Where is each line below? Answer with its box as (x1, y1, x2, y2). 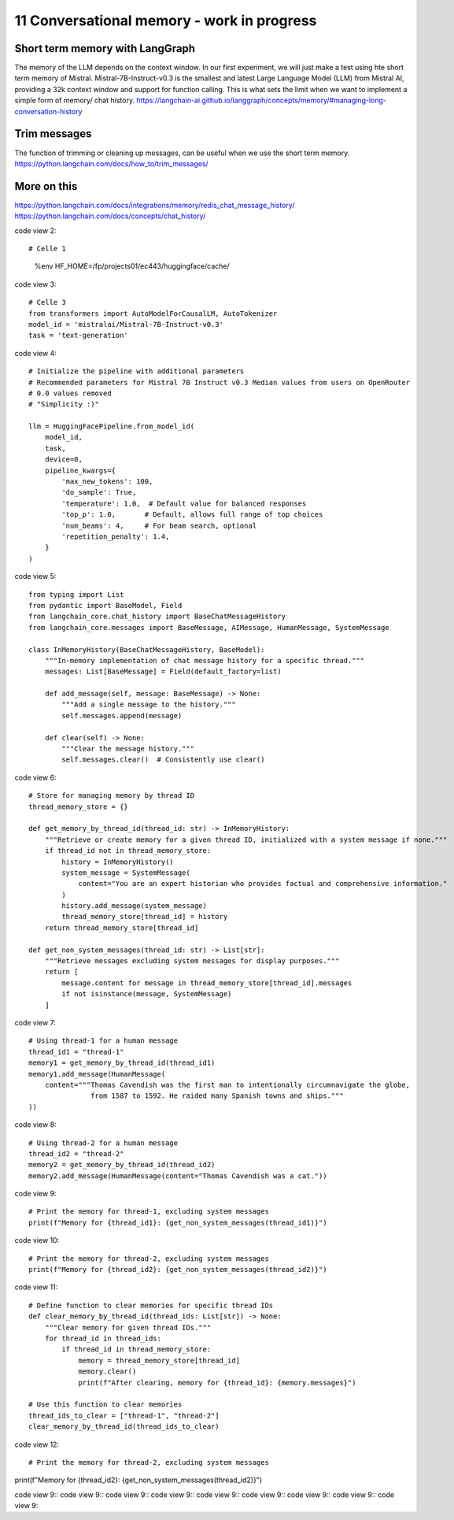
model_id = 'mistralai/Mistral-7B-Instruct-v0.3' (28, 320, 224, 328)
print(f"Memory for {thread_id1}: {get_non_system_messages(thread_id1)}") (28, 1218, 327, 1227)
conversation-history (14, 106, 83, 116)
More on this (14, 180, 78, 193)
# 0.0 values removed (28, 388, 112, 398)
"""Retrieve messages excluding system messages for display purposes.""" (44, 957, 340, 966)
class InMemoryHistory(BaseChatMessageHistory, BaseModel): (28, 645, 265, 654)
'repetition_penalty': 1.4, (61, 532, 170, 541)
